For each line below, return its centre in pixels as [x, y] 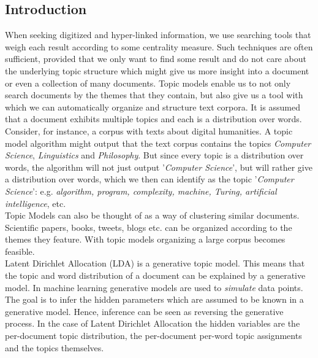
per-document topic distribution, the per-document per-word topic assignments [153, 336]
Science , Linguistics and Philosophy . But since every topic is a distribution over [154, 155]
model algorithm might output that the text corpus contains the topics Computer [158, 143]
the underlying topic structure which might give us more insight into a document [157, 70]
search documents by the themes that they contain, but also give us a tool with [154, 95]
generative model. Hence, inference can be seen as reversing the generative [144, 311]
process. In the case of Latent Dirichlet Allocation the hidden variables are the [153, 323]
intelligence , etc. [36, 203]
